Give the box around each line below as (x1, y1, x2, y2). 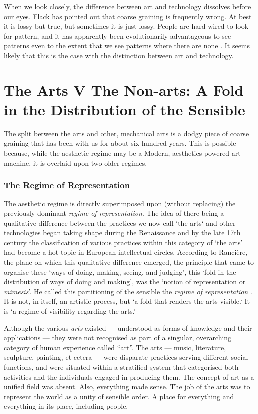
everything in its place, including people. (4, 401, 128, 411)
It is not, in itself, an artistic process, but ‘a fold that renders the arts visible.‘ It (4, 296, 250, 306)
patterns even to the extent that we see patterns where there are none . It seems (4, 40, 250, 51)
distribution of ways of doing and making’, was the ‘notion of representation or (4, 276, 246, 287)
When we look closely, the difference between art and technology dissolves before (4, 1, 251, 11)
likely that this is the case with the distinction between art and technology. (4, 50, 234, 60)
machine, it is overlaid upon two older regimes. (4, 157, 147, 168)
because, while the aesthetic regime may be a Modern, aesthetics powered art (4, 148, 241, 158)
